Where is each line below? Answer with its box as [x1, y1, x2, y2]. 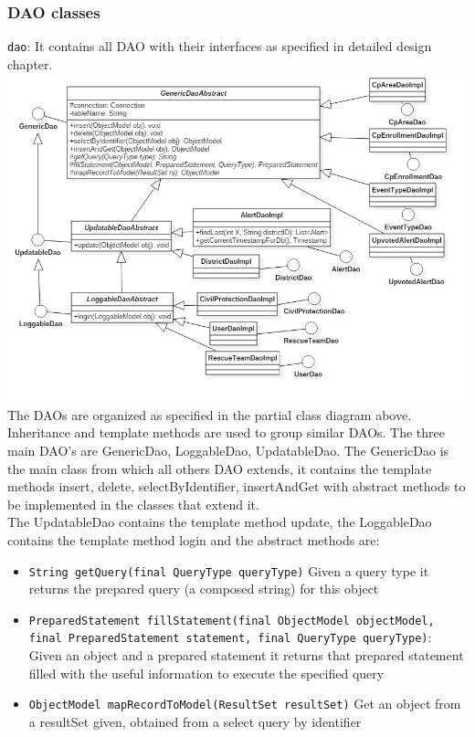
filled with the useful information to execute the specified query [28, 663, 385, 682]
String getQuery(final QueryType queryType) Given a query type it [28, 561, 429, 580]
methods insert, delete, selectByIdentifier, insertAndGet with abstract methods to [7, 477, 466, 496]
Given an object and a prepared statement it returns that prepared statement [28, 646, 464, 665]
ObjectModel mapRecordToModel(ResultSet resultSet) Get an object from [28, 694, 461, 713]
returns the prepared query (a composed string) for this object [28, 579, 379, 598]
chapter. [7, 54, 53, 73]
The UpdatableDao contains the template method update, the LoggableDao [7, 512, 432, 532]
